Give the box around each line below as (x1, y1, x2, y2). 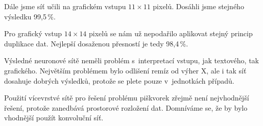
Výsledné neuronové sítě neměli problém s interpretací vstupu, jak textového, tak (4, 55, 259, 66)
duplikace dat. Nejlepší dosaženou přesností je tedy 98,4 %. (4, 38, 188, 48)
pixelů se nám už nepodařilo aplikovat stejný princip (89, 28, 253, 39)
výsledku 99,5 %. (4, 11, 56, 21)
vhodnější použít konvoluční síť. (4, 112, 104, 123)
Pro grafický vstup (4, 28, 62, 39)
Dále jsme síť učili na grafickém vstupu (4, 1, 126, 11)
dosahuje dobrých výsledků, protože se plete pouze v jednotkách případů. (4, 75, 234, 86)
